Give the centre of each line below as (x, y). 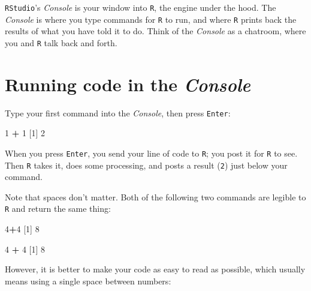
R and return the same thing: (58, 208)
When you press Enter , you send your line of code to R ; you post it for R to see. (151, 153)
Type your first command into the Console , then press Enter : (118, 112)
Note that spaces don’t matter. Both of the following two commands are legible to (155, 196)
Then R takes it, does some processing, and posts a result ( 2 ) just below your (146, 165)
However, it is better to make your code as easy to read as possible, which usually (155, 269)
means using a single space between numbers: (88, 280)
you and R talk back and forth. (61, 42)
